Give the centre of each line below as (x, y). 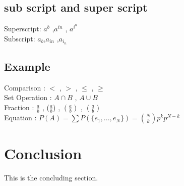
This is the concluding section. (51, 178)
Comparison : (25, 87)
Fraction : (19, 107)
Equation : (20, 118)
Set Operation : (28, 97)
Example (27, 66)
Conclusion (43, 153)
